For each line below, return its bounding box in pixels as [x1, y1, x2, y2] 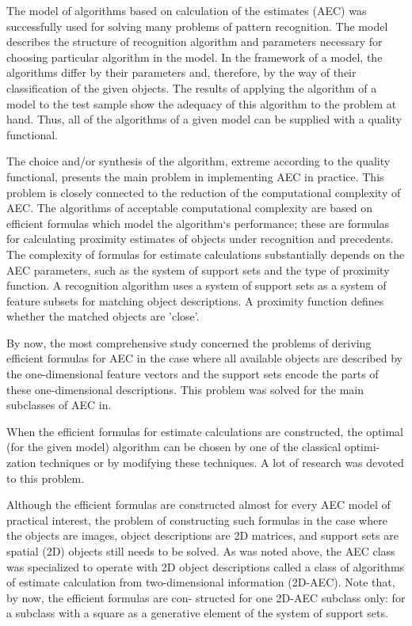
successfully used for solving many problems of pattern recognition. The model [6, 17, 388, 34]
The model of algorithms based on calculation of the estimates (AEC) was [6, 2, 367, 18]
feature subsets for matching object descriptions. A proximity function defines [6, 292, 384, 309]
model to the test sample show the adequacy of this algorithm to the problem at [6, 95, 397, 112]
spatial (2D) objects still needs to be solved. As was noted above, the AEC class [6, 543, 395, 559]
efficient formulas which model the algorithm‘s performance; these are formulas [6, 214, 390, 231]
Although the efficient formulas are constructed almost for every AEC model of [6, 496, 391, 513]
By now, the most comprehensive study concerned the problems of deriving [6, 334, 372, 351]
